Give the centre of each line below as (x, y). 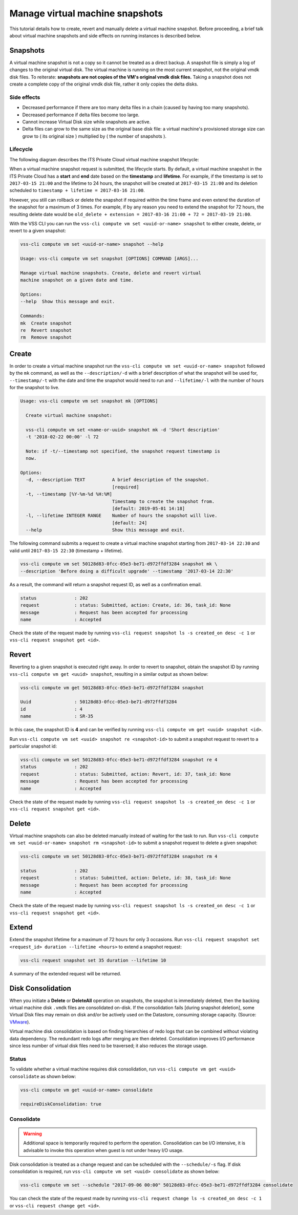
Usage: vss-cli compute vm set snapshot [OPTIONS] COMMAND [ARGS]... (109, 259)
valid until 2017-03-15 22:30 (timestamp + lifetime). (66, 550)
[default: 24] (130, 523)
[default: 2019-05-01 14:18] (148, 508)
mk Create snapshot (46, 323)
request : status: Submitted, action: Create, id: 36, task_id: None (126, 605)
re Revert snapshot (46, 331)
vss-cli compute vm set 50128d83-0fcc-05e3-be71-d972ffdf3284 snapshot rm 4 (119, 857)
